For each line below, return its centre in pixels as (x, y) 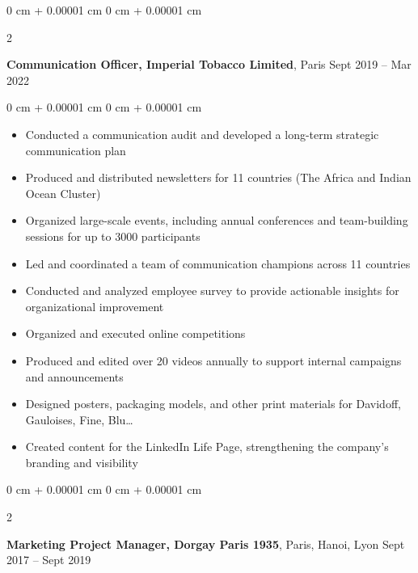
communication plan (76, 150)
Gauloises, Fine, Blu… (79, 419)
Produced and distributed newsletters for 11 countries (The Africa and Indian (218, 177)
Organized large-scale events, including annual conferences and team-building (217, 220)
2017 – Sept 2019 (49, 560)
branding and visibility (82, 462)
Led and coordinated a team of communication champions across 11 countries (218, 263)
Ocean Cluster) (63, 193)
